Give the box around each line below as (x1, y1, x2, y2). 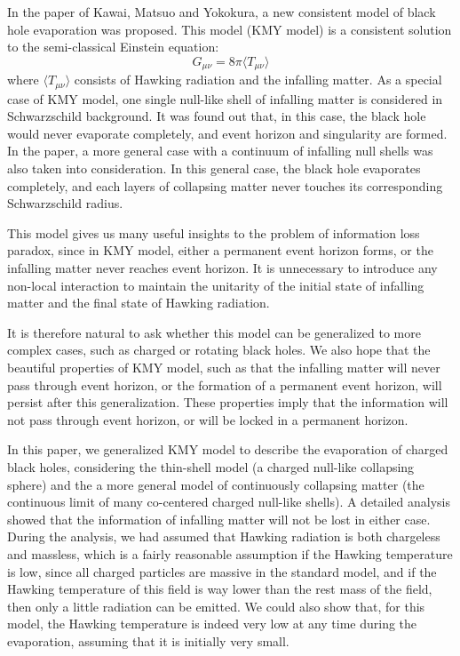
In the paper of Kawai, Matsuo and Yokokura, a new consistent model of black (7, 3, 436, 20)
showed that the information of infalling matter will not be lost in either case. (7, 509, 431, 528)
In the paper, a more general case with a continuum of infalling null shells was (7, 141, 433, 160)
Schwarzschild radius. (7, 194, 123, 212)
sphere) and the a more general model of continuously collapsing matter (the (7, 475, 424, 493)
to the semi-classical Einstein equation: (7, 37, 219, 56)
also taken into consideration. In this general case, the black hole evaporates (7, 159, 421, 178)
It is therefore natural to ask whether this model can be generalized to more (7, 323, 421, 341)
